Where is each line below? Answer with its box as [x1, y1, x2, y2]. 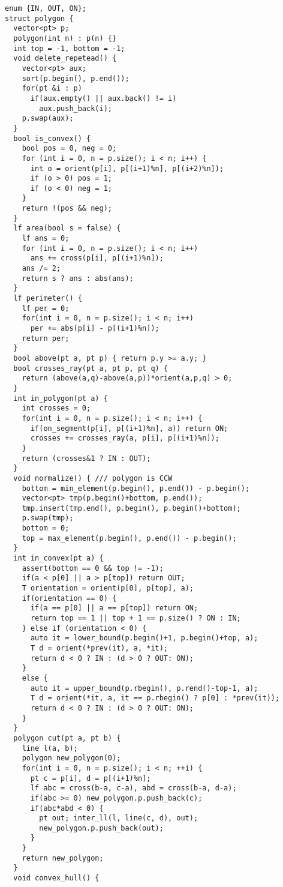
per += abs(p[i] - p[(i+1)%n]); [30, 324, 159, 332]
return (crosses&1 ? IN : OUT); [22, 454, 151, 463]
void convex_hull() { [13, 874, 100, 883]
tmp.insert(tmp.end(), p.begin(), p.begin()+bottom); [22, 504, 241, 513]
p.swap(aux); [22, 114, 74, 123]
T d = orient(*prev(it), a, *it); [30, 644, 168, 652]
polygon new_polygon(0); [22, 754, 121, 763]
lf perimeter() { [13, 294, 82, 303]
